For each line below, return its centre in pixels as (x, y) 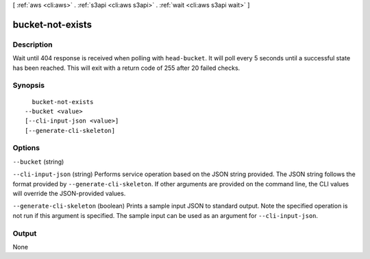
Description (33, 45)
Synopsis (28, 86)
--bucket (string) (38, 162)
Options (26, 148)
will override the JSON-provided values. (69, 193)
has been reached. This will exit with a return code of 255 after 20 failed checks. (126, 68)
